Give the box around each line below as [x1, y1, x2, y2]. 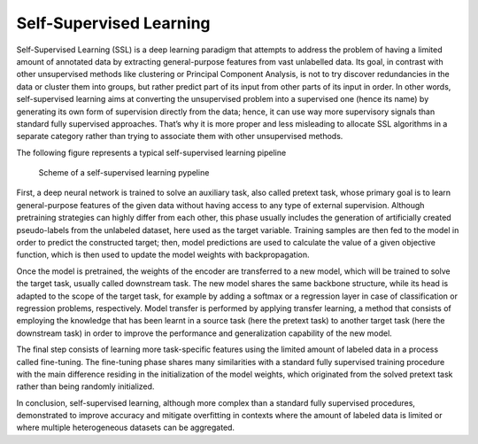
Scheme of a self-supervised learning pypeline [38, 167, 210, 178]
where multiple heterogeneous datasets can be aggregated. [16, 422, 235, 433]
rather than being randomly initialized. [16, 381, 155, 392]
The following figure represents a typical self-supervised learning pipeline [16, 147, 287, 158]
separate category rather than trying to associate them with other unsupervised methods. [16, 131, 343, 142]
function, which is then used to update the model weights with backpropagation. [16, 249, 310, 261]
